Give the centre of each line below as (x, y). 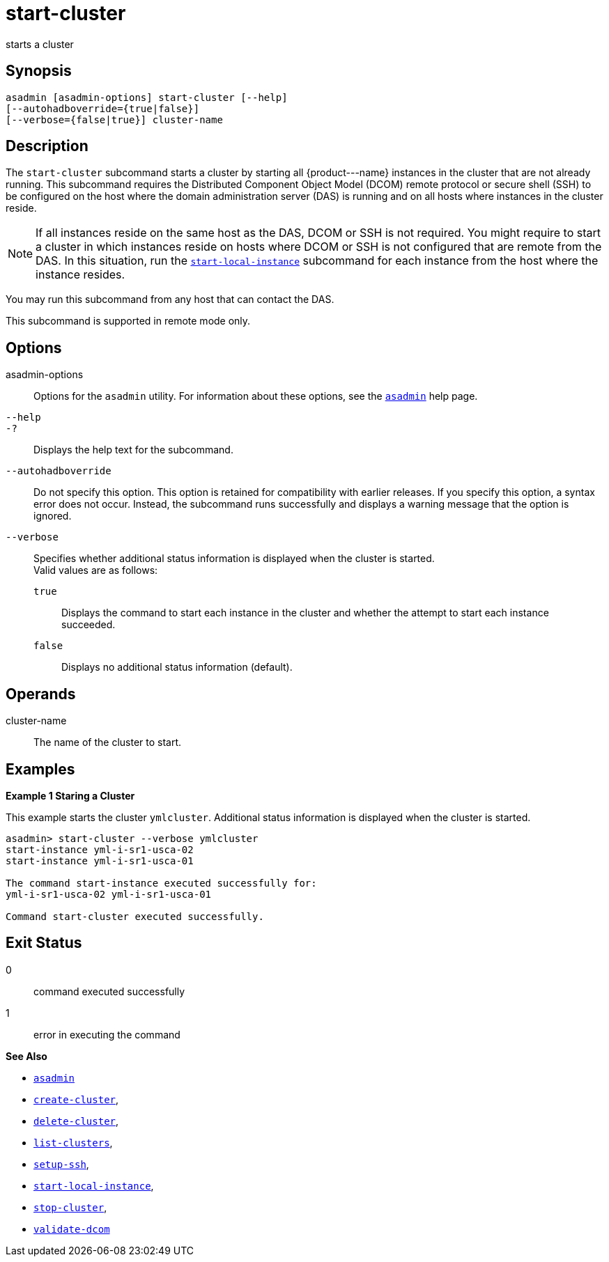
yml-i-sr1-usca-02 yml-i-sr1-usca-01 (109, 894)
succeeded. (88, 625)
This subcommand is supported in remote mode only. (128, 321)
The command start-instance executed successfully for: (161, 883)
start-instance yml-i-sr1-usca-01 (100, 860)
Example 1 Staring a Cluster (70, 795)
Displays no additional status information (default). (177, 667)
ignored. (53, 516)
